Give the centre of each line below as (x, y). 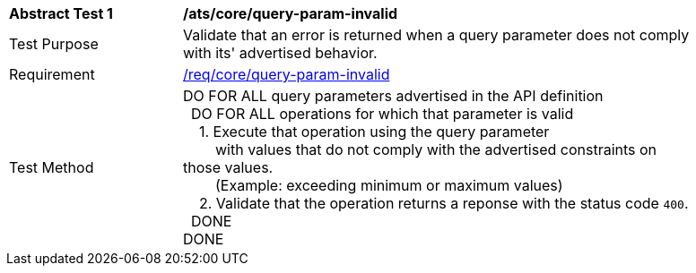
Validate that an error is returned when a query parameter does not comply (436, 35)
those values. (228, 167)
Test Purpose (54, 44)
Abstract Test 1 (61, 13)
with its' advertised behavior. (280, 53)
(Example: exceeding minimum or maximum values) (389, 185)
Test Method (52, 167)
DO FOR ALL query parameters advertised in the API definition (393, 96)
